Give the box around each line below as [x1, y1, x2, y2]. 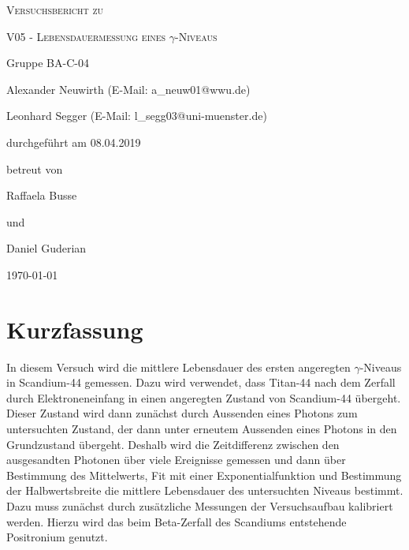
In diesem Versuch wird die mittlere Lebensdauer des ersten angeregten [6, 358, 351, 375]
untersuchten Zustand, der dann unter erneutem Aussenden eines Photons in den [6, 421, 397, 437]
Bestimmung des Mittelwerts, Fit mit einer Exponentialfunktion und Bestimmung [6, 466, 402, 483]
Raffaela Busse [6, 187, 77, 204]
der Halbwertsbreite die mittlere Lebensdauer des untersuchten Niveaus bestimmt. [6, 482, 403, 499]
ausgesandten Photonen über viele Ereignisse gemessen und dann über [6, 451, 346, 468]
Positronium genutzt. [6, 529, 108, 545]
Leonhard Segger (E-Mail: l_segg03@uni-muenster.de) [6, 107, 267, 124]
